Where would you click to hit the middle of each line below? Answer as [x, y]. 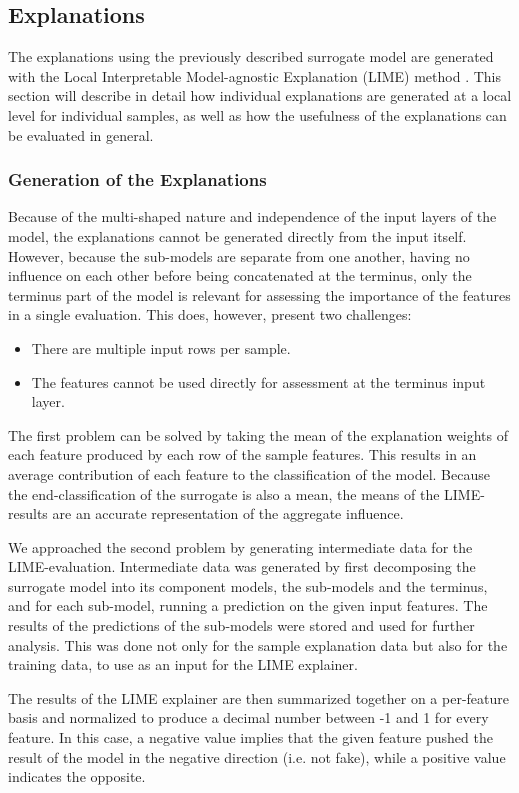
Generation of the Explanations [137, 179]
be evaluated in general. [81, 134]
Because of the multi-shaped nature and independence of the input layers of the [252, 216]
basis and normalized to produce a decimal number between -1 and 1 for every [248, 717]
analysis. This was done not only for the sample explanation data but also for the [258, 644]
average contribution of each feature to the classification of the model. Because [249, 473]
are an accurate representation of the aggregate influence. [228, 513]
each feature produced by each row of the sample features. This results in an [242, 454]
